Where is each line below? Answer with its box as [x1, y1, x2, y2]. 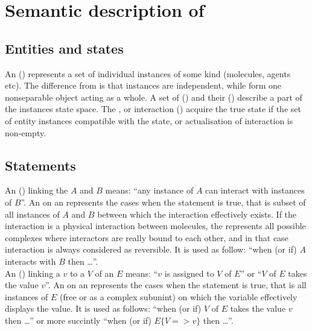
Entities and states [5, 39, 124, 57]
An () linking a [5, 266, 60, 279]
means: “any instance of [105, 184, 194, 197]
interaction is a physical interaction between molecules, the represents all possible [5, 219, 306, 232]
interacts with [5, 254, 56, 267]
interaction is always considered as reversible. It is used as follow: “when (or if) [5, 243, 297, 256]
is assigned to [164, 266, 214, 279]
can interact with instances [205, 184, 305, 197]
